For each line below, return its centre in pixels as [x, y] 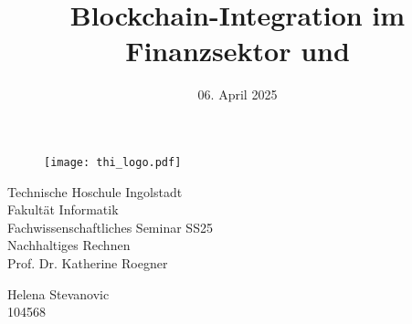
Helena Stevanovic [58, 293]
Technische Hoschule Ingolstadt [95, 191]
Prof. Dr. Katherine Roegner [88, 262]
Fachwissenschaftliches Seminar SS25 [110, 227]
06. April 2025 [238, 94]
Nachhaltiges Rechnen [69, 245]
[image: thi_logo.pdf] [113, 162]
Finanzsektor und [238, 51]
